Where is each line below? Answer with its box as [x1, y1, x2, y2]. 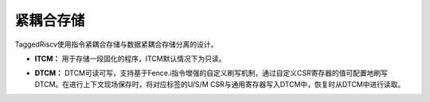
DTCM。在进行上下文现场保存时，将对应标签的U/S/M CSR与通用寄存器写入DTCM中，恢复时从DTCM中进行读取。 [34, 79, 405, 89]
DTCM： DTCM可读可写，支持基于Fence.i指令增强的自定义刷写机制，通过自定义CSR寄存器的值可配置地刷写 [34, 68, 389, 78]
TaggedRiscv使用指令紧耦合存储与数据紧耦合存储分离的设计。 [14, 40, 218, 49]
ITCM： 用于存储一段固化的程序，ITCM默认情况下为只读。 [34, 54, 226, 63]
